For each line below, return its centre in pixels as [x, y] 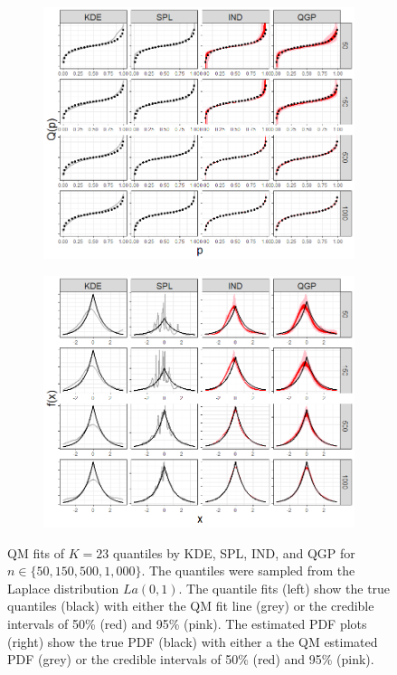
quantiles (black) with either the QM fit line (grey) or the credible [191, 606]
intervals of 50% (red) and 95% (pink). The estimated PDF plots [187, 623]
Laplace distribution [63, 588]
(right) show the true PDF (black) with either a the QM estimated [193, 641]
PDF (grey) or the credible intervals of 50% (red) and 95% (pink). [191, 659]
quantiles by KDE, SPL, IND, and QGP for [234, 552]
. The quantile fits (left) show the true [284, 588]
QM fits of [36, 552]
